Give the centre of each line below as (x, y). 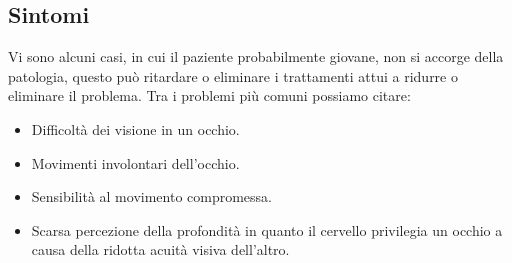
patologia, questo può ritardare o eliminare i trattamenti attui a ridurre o (233, 75)
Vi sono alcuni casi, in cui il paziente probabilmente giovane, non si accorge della (256, 56)
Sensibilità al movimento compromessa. (151, 196)
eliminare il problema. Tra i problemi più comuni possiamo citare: (209, 95)
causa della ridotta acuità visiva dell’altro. (160, 249)
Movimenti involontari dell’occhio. (135, 162)
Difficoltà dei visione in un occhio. (135, 128)
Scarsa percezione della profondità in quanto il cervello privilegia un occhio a (267, 229)
